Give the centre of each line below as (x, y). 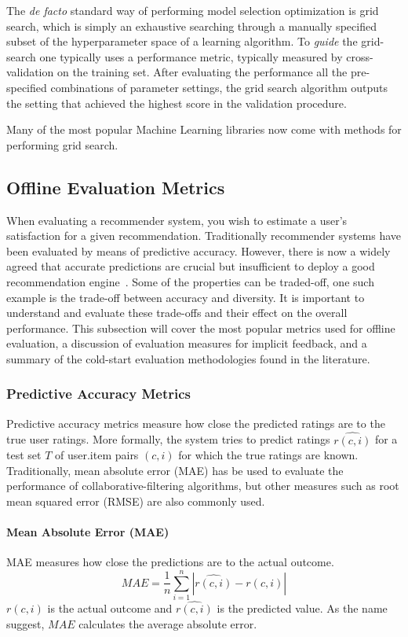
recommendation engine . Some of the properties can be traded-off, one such (190, 281)
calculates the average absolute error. (168, 623)
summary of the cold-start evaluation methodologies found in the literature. (188, 358)
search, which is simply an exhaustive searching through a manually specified (191, 26)
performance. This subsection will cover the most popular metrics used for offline (201, 328)
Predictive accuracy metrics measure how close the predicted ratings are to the (196, 423)
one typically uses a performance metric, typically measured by (191, 56)
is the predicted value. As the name (302, 608)
